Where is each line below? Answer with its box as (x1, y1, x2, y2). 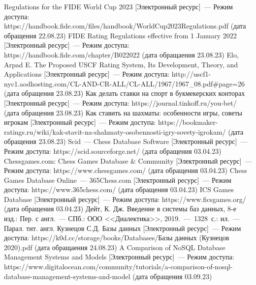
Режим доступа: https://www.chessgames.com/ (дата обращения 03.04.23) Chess (4, 165, 247, 175)
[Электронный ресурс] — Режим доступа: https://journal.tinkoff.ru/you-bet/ (4, 97, 237, 108)
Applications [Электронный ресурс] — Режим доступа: (4, 69, 170, 79)
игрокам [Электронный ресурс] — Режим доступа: (4, 117, 156, 127)
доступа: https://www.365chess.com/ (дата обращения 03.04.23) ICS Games (4, 184, 234, 195)
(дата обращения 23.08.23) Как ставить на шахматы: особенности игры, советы (4, 107, 242, 117)
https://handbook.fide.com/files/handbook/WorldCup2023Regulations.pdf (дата (4, 21, 246, 31)
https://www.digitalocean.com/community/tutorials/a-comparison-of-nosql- (4, 261, 233, 272)
